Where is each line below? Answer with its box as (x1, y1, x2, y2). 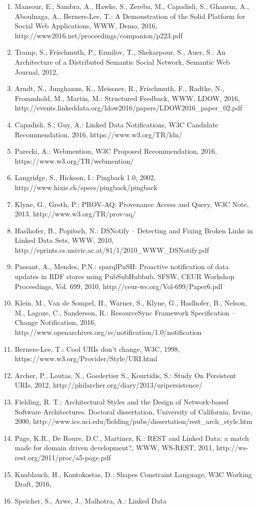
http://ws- (216, 442, 249, 453)
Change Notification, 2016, (14, 317, 96, 327)
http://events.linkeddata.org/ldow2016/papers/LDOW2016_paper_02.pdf (14, 102, 243, 113)
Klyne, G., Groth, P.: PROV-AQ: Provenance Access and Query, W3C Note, (14, 199, 249, 209)
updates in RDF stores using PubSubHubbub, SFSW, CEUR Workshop (14, 271, 235, 282)
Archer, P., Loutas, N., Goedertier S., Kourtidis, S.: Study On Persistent (14, 370, 237, 380)
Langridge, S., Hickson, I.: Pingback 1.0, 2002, (14, 172, 156, 183)
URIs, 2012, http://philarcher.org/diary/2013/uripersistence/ (14, 380, 203, 390)
